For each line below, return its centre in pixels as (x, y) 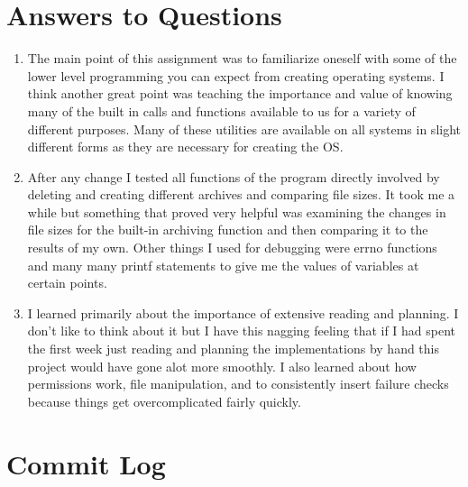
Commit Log (86, 463)
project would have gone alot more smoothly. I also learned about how (222, 366)
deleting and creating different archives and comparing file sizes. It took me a (241, 194)
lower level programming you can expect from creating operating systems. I (236, 75)
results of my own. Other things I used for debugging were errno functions (232, 248)
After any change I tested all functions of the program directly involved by (234, 176)
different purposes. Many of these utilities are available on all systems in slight (244, 129)
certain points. (67, 283)
